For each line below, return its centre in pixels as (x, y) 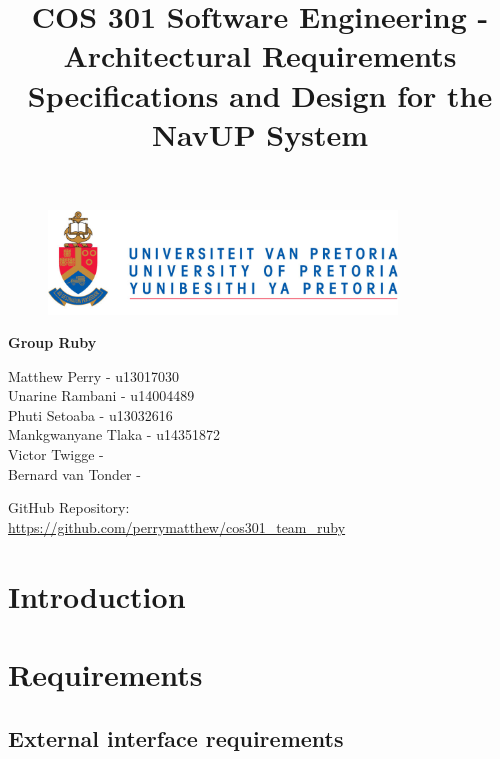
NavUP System (260, 133)
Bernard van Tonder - (74, 473)
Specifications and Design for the (260, 94)
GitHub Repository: (69, 507)
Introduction (97, 595)
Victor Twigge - (56, 454)
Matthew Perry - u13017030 (93, 375)
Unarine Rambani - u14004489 (101, 395)
